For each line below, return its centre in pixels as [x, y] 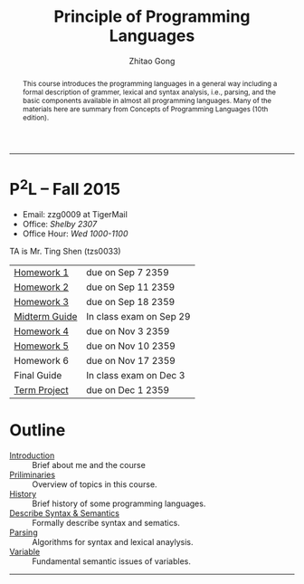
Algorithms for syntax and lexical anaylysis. [113, 541]
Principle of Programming [152, 17]
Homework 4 [42, 331]
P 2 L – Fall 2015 [65, 187]
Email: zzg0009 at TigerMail [75, 214]
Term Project [42, 390]
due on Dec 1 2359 [128, 390]
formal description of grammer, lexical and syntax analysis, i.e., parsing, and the [149, 92]
